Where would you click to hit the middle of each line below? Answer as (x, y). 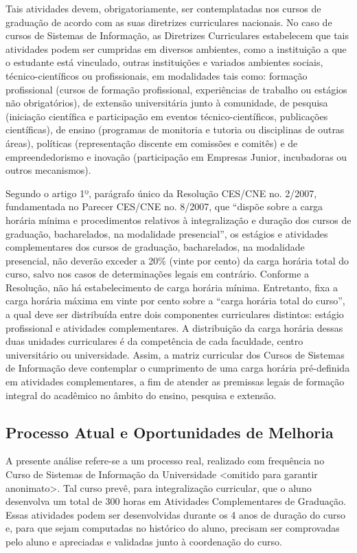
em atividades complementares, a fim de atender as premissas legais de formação (175, 382)
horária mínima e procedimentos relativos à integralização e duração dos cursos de (178, 219)
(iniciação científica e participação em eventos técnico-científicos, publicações (167, 116)
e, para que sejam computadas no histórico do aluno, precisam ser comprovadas (173, 528)
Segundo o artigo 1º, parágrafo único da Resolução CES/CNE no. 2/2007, (161, 193)
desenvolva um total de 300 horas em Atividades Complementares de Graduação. (176, 501)
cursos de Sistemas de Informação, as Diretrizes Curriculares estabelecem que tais (177, 35)
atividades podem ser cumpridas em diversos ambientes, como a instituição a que (176, 48)
